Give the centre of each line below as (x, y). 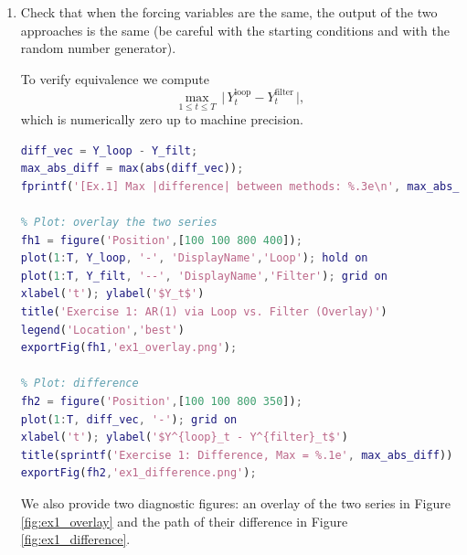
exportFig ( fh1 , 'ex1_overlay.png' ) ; (129, 348)
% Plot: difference (80, 384)
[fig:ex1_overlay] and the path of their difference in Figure (184, 521)
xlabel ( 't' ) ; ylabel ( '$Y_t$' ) (112, 294)
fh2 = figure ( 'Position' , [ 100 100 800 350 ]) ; (161, 401)
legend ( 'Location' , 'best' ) (102, 330)
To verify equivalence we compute (115, 78)
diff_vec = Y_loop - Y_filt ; (109, 150)
